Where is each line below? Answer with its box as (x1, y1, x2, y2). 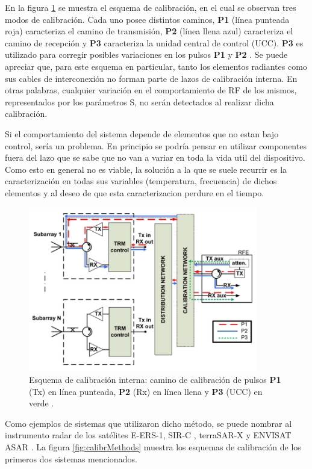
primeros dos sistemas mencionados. (5, 452, 137, 465)
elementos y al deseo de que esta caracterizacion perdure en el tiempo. (5, 186, 264, 199)
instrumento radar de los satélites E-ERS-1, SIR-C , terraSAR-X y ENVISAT (5, 429, 292, 441)
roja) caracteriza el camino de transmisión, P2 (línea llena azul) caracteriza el (5, 25, 293, 37)
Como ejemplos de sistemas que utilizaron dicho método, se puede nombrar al (5, 417, 292, 429)
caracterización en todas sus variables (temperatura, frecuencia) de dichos (5, 175, 277, 187)
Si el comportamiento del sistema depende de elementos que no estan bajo (5, 127, 279, 140)
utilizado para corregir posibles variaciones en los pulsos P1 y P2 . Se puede (5, 48, 288, 61)
